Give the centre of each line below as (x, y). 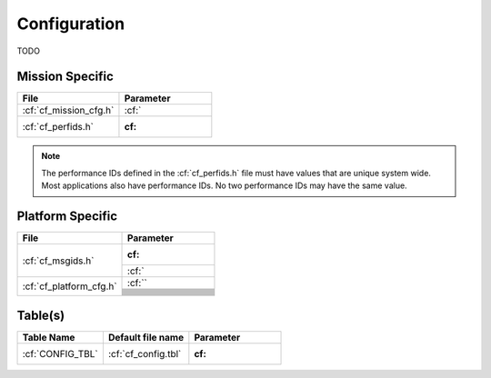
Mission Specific (65, 77)
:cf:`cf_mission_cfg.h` (68, 111)
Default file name (146, 337)
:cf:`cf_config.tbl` (145, 353)
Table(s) (41, 315)
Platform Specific (67, 217)
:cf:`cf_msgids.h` (58, 261)
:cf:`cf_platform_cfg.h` (70, 286)
